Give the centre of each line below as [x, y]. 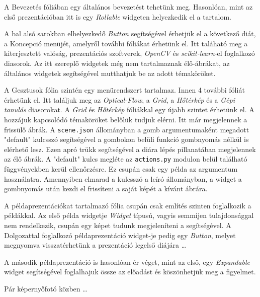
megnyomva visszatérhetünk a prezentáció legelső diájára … [95, 245]
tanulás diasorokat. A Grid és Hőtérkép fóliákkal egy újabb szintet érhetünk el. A [129, 109]
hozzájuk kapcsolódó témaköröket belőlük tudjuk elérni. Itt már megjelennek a [126, 119]
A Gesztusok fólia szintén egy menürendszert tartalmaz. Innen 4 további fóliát [124, 90]
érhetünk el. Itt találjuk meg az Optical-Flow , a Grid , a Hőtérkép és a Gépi [119, 99]
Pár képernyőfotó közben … [46, 288]
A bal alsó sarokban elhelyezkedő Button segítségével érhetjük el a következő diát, [130, 33]
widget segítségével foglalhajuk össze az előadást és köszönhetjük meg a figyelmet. [130, 272]
